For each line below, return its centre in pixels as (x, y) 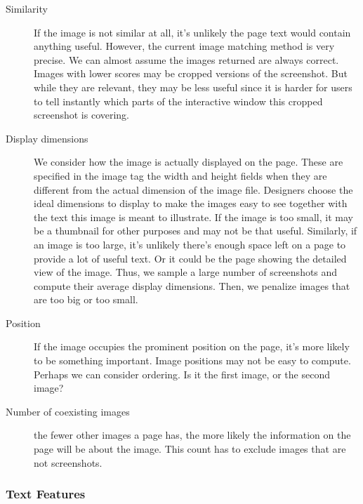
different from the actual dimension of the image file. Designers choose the (193, 189)
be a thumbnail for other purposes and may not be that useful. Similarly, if (196, 231)
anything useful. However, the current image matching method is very (184, 46)
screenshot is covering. (82, 115)
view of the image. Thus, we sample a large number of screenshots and (186, 272)
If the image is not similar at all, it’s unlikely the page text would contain (192, 32)
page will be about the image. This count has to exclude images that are (190, 449)
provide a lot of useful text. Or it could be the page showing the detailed (190, 258)
